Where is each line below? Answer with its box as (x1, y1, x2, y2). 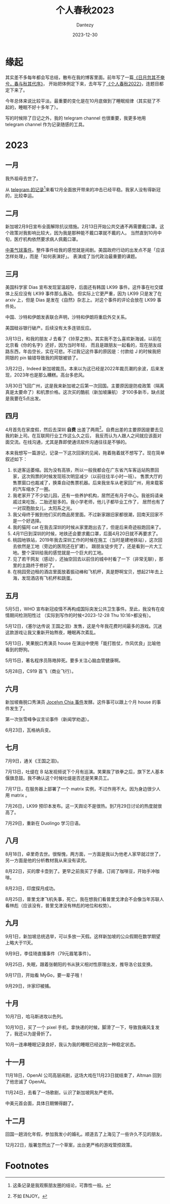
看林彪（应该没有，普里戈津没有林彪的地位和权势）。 (5, 902, 114, 908)
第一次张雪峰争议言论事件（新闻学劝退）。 (5, 716, 92, 722)
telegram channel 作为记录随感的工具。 (5, 121, 88, 127)
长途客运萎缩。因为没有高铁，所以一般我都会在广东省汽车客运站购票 (12, 467, 155, 473)
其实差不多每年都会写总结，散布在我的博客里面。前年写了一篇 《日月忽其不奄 (5, 74, 165, 80)
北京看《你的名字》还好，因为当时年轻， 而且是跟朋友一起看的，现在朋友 (5, 342, 157, 348)
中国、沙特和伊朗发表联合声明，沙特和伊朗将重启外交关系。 (5, 314, 130, 320)
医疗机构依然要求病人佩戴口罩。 (14, 236, 81, 242)
